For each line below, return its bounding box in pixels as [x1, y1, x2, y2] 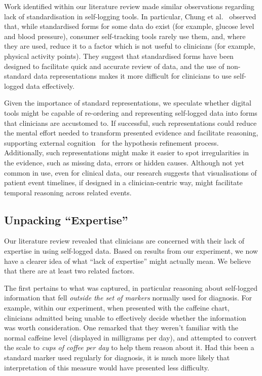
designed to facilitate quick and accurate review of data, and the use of [4, 60, 224, 71]
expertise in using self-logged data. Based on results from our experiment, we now [4, 246, 258, 256]
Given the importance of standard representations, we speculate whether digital [4, 97, 251, 108]
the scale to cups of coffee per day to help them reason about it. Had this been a [4, 342, 254, 353]
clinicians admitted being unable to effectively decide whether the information [4, 312, 246, 323]
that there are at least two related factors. [4, 265, 135, 276]
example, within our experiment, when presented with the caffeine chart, [4, 302, 230, 313]
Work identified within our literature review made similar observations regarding [4, 1, 254, 11]
